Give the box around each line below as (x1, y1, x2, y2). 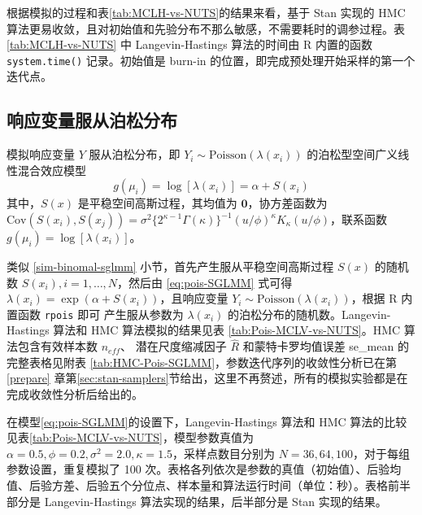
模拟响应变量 (7, 146, 75, 163)
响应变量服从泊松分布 (7, 107, 177, 133)
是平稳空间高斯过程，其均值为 (77, 194, 237, 212)
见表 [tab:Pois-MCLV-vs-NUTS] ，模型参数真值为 (7, 429, 254, 446)
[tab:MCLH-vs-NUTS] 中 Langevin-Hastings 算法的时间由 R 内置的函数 (7, 36, 372, 53)
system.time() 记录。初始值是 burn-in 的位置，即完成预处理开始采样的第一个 (7, 51, 415, 68)
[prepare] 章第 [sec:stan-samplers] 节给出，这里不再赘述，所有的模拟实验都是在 (7, 369, 408, 386)
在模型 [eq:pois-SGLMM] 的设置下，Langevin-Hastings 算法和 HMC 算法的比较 (7, 412, 407, 430)
